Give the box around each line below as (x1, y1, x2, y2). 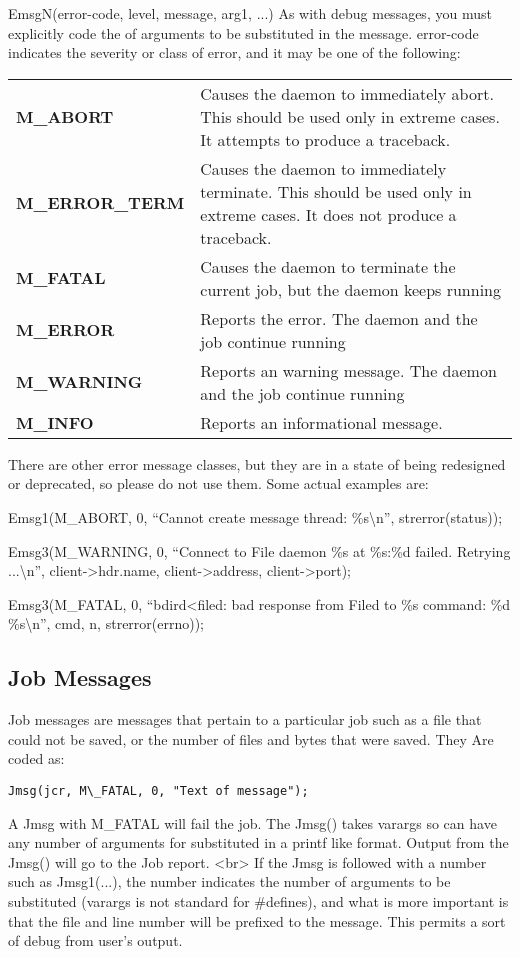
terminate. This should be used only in (200, 179, 472, 203)
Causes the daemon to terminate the (200, 254, 456, 278)
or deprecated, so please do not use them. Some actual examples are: (8, 473, 429, 494)
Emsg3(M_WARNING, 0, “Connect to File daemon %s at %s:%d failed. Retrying (8, 540, 511, 561)
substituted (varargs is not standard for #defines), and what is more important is (8, 890, 509, 911)
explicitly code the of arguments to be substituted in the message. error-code (8, 22, 479, 43)
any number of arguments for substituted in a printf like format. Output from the (8, 832, 509, 853)
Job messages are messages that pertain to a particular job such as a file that (8, 709, 482, 730)
